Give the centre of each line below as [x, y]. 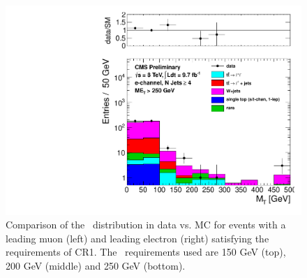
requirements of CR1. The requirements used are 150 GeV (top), [146, 252]
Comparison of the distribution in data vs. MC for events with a [146, 225]
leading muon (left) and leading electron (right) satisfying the [137, 238]
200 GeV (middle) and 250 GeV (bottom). [96, 266]
